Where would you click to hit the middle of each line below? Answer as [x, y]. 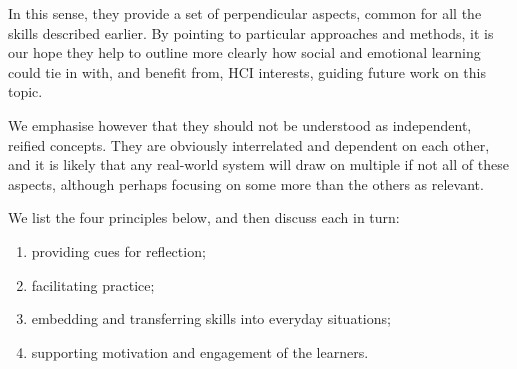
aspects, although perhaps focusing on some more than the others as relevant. [246, 183]
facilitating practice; [93, 284]
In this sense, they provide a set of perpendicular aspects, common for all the [245, 13]
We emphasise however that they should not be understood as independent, [240, 124]
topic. [25, 91]
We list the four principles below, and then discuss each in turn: [204, 217]
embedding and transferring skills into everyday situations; [211, 318]
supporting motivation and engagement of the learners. [200, 351]
